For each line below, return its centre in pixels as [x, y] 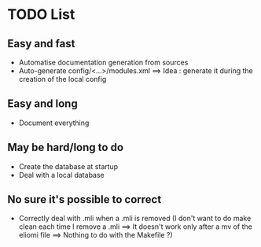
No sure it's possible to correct [85, 199]
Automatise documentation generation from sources [103, 62]
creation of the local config [62, 79]
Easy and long [42, 104]
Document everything [54, 123]
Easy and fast [41, 44]
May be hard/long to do [65, 147]
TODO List [41, 15]
